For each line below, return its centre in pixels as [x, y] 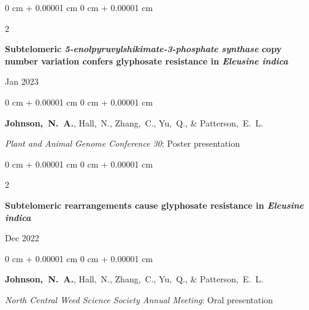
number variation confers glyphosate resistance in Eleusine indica [147, 60]
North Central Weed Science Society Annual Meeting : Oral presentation [139, 299]
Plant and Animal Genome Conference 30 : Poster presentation [123, 143]
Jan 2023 [22, 81]
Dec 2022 [22, 238]
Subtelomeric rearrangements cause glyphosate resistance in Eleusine [154, 205]
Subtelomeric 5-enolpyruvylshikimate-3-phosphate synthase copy [143, 49]
